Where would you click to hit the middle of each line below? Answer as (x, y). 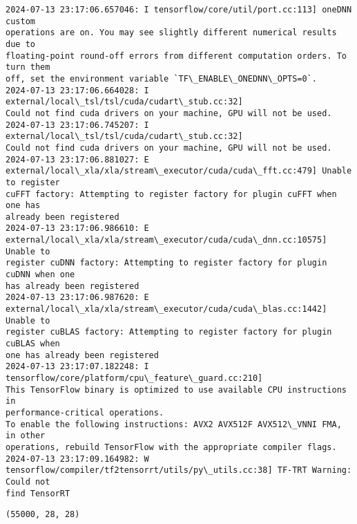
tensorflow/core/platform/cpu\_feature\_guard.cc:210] (134, 378)
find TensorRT (38, 493)
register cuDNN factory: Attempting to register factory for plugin (166, 263)
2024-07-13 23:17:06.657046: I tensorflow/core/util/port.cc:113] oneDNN (179, 10)
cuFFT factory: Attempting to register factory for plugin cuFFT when (171, 194)
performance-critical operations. (85, 412)
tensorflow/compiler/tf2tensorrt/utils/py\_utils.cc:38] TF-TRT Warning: (179, 470)
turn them (28, 67)
